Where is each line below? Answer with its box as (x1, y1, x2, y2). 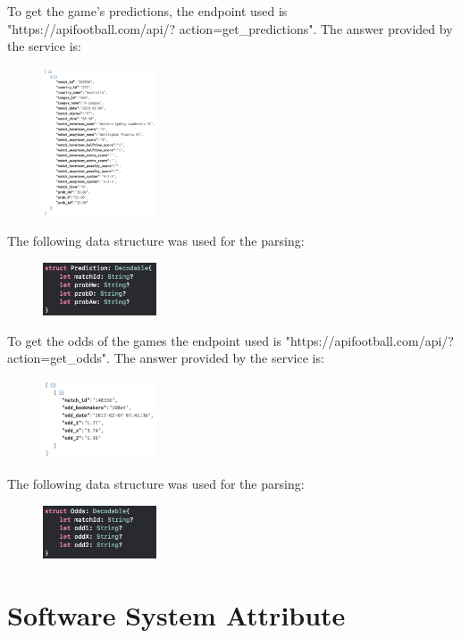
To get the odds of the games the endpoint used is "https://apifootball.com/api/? (7, 331, 454, 349)
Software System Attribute (7, 596, 346, 633)
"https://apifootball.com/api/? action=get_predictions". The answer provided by (7, 19, 453, 38)
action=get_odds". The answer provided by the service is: (7, 348, 324, 367)
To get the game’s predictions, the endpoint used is (7, 2, 288, 20)
